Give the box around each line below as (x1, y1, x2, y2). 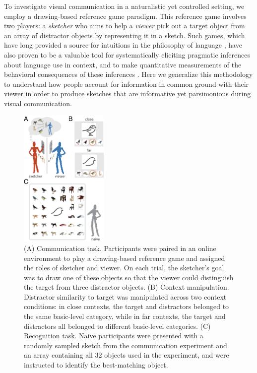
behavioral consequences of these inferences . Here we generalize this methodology (4, 69, 253, 79)
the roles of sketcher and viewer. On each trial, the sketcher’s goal (24, 262, 224, 273)
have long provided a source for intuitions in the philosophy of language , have (4, 40, 242, 50)
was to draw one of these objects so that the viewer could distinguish (24, 272, 234, 282)
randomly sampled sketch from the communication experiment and (24, 340, 227, 350)
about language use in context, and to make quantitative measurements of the (4, 59, 242, 69)
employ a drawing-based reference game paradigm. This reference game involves (4, 10, 247, 21)
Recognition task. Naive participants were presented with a (24, 330, 203, 341)
